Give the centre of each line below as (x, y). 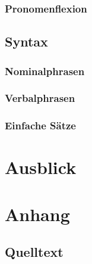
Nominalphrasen (45, 71)
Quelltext (34, 252)
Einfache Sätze (40, 125)
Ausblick (41, 167)
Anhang (37, 214)
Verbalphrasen (40, 98)
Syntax (26, 41)
